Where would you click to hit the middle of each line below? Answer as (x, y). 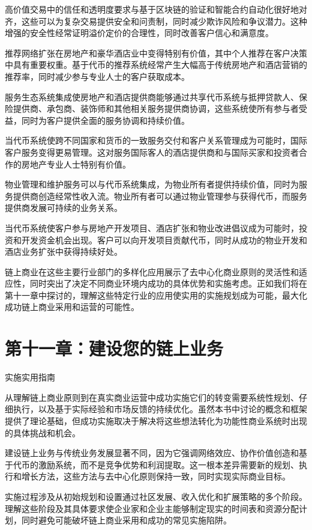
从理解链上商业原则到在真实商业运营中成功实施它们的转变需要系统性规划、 (152, 397)
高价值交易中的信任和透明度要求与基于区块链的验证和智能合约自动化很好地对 (156, 9)
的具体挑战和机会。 (43, 432)
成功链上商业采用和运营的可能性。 (72, 307)
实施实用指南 (30, 377)
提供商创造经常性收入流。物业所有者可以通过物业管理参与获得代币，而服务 (160, 196)
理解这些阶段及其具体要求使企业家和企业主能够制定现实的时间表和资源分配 (152, 508)
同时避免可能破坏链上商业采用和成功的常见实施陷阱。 (126, 520)
